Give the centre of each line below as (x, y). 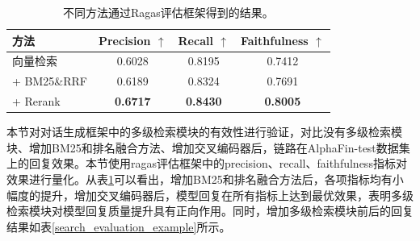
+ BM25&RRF (50, 81)
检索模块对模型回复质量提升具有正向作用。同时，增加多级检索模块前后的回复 (210, 211)
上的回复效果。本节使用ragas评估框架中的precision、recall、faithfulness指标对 (207, 163)
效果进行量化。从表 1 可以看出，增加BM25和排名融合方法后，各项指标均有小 (205, 179)
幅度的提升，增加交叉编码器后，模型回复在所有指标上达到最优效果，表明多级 (210, 195)
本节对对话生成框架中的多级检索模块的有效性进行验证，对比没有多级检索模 (204, 132)
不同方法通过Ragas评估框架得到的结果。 (168, 12)
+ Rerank (36, 101)
